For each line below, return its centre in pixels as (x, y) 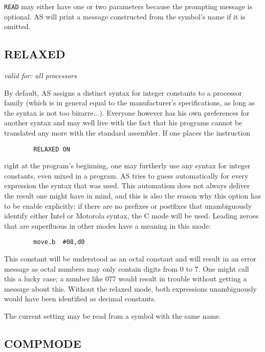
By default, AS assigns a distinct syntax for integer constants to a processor (123, 92)
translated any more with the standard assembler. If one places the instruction (127, 133)
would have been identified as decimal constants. (80, 299)
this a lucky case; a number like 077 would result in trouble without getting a (126, 279)
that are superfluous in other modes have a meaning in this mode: (108, 225)
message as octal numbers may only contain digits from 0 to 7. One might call (127, 268)
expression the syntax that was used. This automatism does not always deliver (127, 185)
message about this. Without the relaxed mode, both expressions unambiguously (130, 288)
